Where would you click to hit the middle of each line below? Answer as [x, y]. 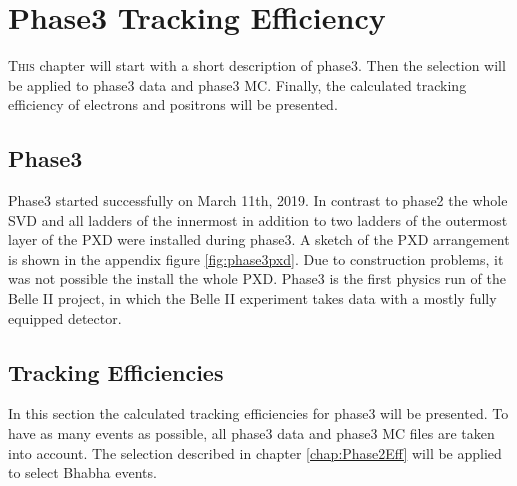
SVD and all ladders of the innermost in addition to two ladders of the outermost [258, 219]
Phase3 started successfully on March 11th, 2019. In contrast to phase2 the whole [258, 200]
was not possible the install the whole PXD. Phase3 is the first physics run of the [257, 278]
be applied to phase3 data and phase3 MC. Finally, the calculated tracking [237, 84]
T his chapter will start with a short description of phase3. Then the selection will [257, 65]
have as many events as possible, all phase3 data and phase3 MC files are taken [251, 433]
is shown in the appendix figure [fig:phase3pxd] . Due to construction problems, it [256, 258]
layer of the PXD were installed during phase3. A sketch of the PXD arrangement [259, 239]
